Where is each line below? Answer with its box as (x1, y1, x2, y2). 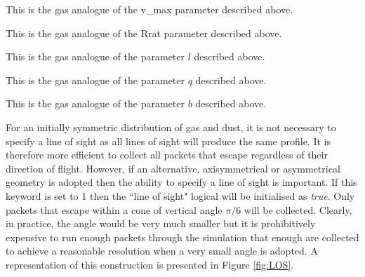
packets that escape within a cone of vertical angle (6, 202, 223, 217)
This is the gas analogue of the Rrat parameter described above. (6, 25, 282, 40)
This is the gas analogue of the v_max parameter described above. (6, 2, 293, 16)
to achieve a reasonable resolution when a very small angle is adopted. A (6, 243, 318, 258)
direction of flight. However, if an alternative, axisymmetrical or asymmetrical (6, 161, 340, 175)
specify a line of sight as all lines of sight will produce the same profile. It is (6, 133, 331, 148)
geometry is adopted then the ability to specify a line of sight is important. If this (6, 175, 357, 189)
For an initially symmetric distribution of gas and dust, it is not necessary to (6, 119, 336, 134)
